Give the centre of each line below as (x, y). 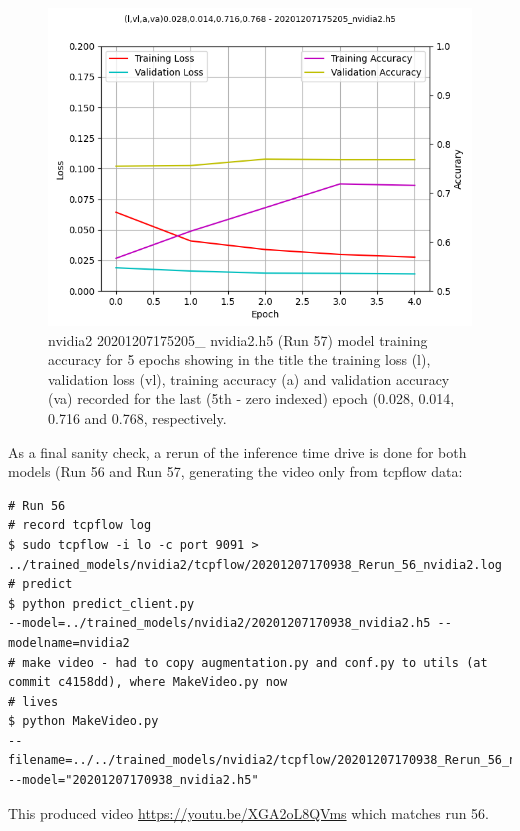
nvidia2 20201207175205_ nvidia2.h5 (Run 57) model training (238, 339)
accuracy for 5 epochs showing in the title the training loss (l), (239, 359)
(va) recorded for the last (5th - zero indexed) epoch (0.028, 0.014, (251, 398)
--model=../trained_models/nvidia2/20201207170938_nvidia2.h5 (219, 623)
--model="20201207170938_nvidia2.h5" (133, 780)
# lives (33, 701)
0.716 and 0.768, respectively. (137, 417)
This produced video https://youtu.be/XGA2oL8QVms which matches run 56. (248, 812)
